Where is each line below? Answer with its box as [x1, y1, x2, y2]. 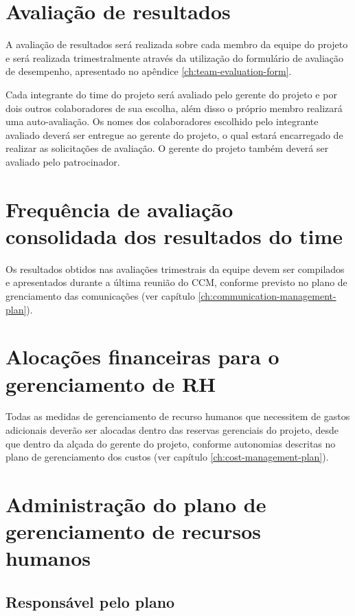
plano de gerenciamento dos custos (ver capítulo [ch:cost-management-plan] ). [5, 450, 329, 464]
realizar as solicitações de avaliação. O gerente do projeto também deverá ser [5, 141, 329, 155]
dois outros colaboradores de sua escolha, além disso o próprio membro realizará [5, 100, 343, 115]
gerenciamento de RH [5, 369, 216, 397]
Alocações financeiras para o [5, 342, 279, 371]
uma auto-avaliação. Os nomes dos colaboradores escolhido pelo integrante [5, 114, 319, 129]
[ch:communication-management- [198, 288, 336, 302]
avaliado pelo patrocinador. [5, 154, 120, 168]
